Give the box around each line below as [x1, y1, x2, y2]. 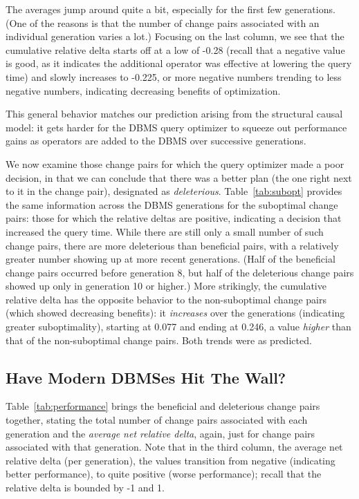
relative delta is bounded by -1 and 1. [6, 480, 165, 495]
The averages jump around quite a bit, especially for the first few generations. [6, 2, 335, 16]
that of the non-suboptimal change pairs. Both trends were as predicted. [6, 332, 312, 347]
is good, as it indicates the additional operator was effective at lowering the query [6, 56, 352, 70]
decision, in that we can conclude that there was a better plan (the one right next [6, 170, 352, 185]
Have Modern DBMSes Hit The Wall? [6, 366, 286, 388]
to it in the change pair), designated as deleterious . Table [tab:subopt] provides [6, 184, 342, 198]
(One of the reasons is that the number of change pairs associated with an [6, 15, 320, 30]
